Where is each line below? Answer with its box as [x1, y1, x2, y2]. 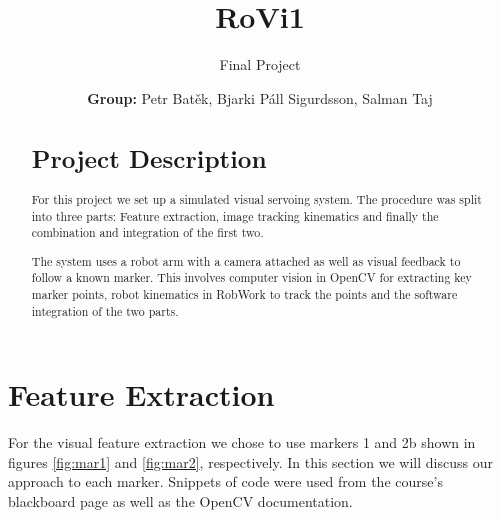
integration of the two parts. [31, 302, 179, 319]
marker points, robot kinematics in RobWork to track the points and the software [31, 286, 458, 303]
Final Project [219, 54, 301, 75]
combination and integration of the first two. [31, 224, 264, 241]
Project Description [31, 140, 267, 175]
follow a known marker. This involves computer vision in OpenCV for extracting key [31, 269, 472, 286]
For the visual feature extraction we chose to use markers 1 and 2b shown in [8, 432, 476, 453]
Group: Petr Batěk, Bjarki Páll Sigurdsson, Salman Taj [87, 87, 433, 108]
